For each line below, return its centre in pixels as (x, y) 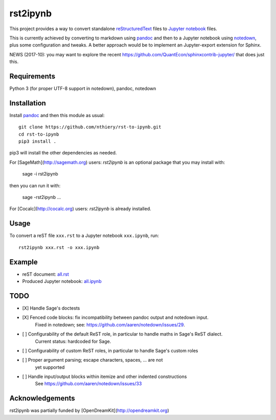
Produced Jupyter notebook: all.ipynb (62, 281)
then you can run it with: (35, 185)
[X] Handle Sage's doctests (51, 308)
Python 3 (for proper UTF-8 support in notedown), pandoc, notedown (83, 89)
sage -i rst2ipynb (40, 174)
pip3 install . (38, 141)
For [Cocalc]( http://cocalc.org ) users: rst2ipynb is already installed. (80, 209)
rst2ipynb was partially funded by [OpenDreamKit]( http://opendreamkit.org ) (89, 411)
